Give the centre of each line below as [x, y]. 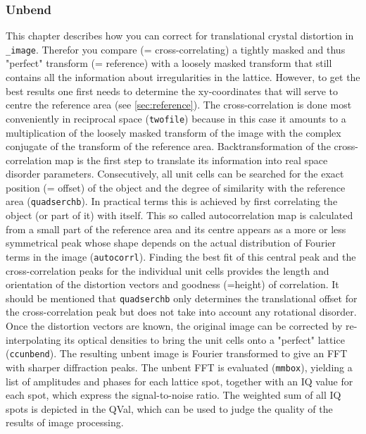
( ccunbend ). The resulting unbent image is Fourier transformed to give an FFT [177, 353]
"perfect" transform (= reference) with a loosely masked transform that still [169, 63]
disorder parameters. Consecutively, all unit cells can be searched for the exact [175, 174]
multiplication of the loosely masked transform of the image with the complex [173, 132]
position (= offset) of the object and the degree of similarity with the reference [176, 187]
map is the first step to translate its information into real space [191, 160]
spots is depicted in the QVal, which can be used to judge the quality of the [169, 408]
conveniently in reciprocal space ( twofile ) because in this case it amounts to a [176, 118]
